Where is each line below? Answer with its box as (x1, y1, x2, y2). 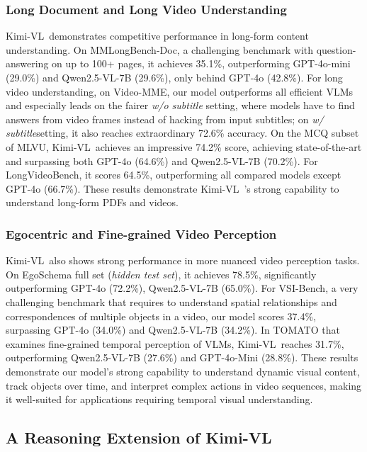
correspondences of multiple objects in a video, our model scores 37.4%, (6, 308, 317, 323)
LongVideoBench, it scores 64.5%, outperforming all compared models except (6, 167, 341, 182)
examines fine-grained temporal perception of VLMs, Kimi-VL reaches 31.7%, (6, 336, 344, 351)
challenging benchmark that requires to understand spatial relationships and (6, 294, 337, 309)
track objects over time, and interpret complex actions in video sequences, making (6, 378, 362, 392)
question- (316, 42, 356, 57)
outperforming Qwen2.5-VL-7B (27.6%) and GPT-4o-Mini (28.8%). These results (6, 350, 358, 365)
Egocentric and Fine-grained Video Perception (6, 225, 277, 242)
